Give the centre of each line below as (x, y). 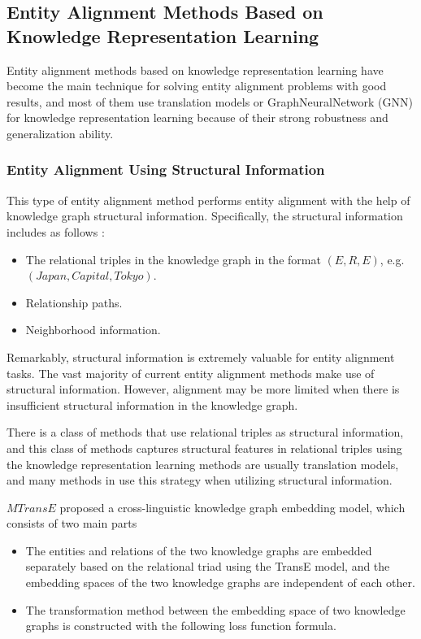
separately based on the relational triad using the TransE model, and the (208, 566)
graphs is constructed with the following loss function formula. (181, 626)
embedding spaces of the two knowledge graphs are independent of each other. (220, 582)
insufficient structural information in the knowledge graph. (152, 404)
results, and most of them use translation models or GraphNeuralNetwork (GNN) (210, 101)
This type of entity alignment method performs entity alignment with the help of (208, 200)
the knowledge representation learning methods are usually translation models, (203, 464)
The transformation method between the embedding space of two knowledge (215, 609)
